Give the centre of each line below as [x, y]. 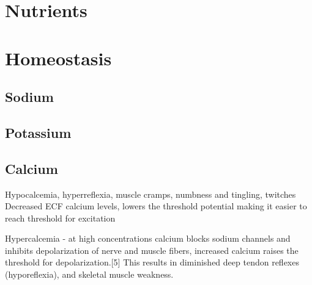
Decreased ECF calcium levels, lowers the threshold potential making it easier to [156, 206]
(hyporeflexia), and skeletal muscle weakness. [89, 274]
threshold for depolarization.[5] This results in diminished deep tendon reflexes [152, 262]
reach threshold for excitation [60, 218]
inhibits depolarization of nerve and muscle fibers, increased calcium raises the [152, 250]
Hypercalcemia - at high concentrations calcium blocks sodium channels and [148, 238]
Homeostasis [58, 58]
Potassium [38, 132]
